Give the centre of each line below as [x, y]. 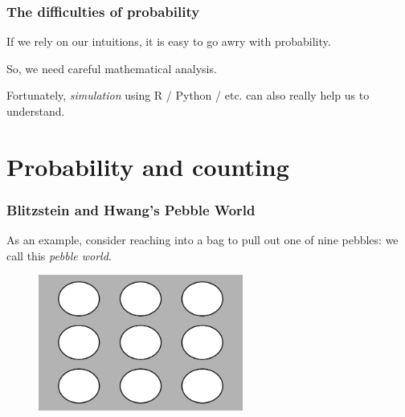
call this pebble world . [59, 255]
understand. [36, 111]
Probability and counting [148, 166]
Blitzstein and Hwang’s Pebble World [131, 209]
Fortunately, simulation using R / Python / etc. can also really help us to [188, 95]
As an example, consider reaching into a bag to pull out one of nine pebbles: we [202, 240]
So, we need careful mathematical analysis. [112, 68]
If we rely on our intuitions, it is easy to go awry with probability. [169, 41]
